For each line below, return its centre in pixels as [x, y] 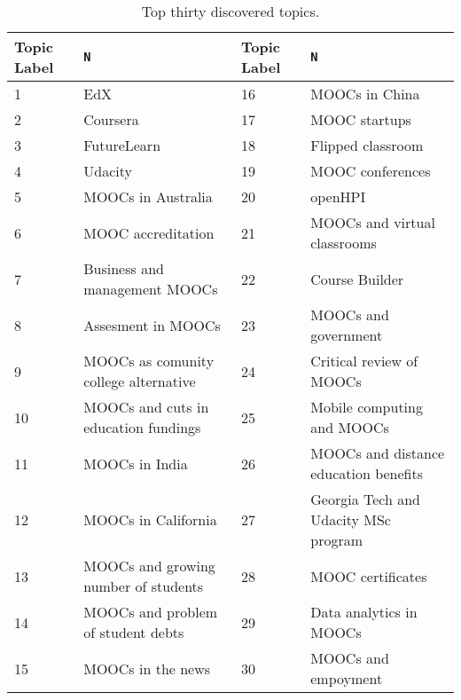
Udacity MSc [351, 519]
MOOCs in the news [147, 668]
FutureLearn [122, 145]
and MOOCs [350, 427]
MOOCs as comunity [149, 361]
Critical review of [364, 361]
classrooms [344, 243]
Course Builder [357, 279]
